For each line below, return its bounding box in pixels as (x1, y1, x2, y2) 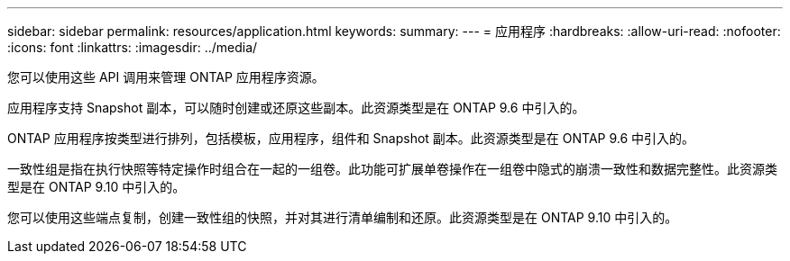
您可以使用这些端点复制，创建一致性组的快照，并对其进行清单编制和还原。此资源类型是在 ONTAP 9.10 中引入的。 (7, 210, 678, 225)
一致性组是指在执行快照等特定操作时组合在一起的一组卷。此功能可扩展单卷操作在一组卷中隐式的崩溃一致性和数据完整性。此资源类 (7, 161, 777, 176)
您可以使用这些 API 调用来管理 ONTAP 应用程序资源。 (7, 69, 325, 85)
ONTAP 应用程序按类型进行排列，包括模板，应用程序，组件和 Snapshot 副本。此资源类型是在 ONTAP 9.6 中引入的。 (7, 130, 695, 146)
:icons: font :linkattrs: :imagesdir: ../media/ (7, 40, 258, 55)
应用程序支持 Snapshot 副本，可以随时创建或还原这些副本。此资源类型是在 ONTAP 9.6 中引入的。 (7, 100, 585, 115)
